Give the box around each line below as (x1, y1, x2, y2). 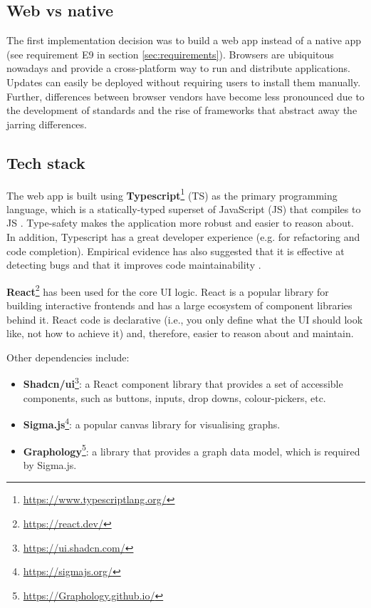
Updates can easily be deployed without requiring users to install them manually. (6, 74, 361, 89)
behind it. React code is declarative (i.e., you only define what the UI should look (6, 311, 363, 326)
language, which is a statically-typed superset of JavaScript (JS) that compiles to (6, 201, 361, 216)
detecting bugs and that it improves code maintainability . (6, 257, 261, 272)
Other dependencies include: (6, 349, 130, 364)
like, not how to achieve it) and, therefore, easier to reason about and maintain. (6, 326, 354, 341)
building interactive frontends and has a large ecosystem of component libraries (6, 298, 352, 313)
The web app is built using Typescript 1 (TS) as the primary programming (6, 185, 338, 202)
